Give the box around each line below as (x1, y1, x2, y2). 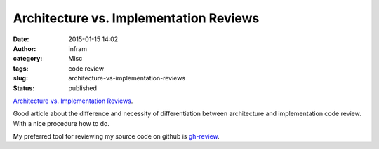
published (68, 84, 98, 92)
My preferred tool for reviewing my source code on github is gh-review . (13, 132, 220, 141)
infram (68, 44, 88, 52)
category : (13, 55, 43, 63)
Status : (13, 84, 35, 92)
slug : (13, 74, 28, 83)
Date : (13, 35, 29, 43)
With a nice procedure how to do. (13, 119, 110, 127)
